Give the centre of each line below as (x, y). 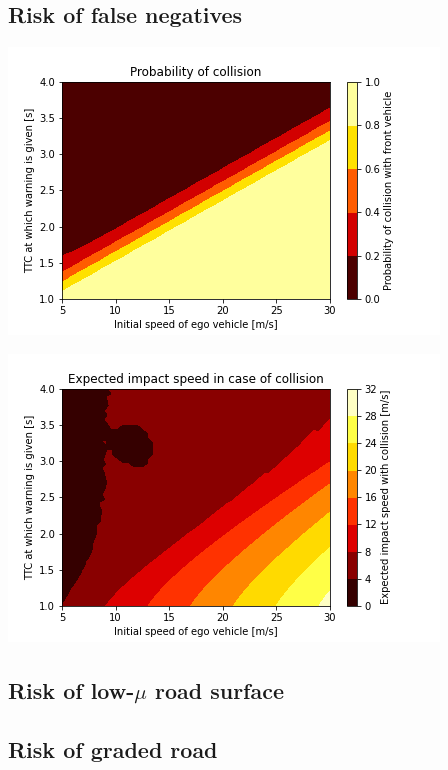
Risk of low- (71, 689)
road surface (219, 689)
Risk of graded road (113, 748)
